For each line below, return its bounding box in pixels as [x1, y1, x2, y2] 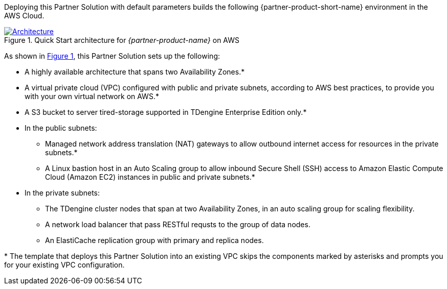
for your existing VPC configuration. [4, 260, 125, 269]
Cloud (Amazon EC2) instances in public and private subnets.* [45, 173, 255, 181]
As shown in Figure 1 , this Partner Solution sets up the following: [4, 52, 220, 60]
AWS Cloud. [4, 11, 44, 20]
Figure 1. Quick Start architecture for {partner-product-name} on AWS [4, 36, 239, 44]
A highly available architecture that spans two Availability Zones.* [25, 67, 245, 76]
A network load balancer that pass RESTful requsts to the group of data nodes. [45, 220, 310, 229]
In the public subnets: [25, 124, 97, 132]
